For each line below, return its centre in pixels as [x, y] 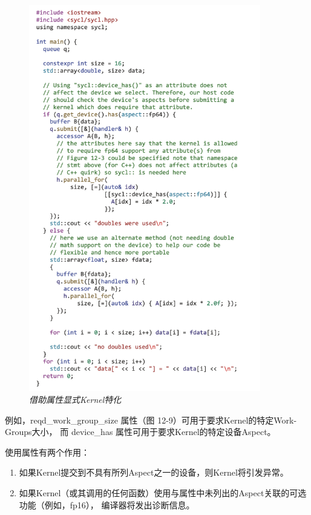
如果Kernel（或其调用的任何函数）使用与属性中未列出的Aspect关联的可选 [163, 493]
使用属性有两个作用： [47, 452]
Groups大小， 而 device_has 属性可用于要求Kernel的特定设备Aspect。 [140, 432]
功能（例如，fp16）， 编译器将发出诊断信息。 [107, 504]
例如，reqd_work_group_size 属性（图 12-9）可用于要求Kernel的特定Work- [151, 420]
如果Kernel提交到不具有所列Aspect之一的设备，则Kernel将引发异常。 [154, 472]
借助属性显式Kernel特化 [75, 400]
